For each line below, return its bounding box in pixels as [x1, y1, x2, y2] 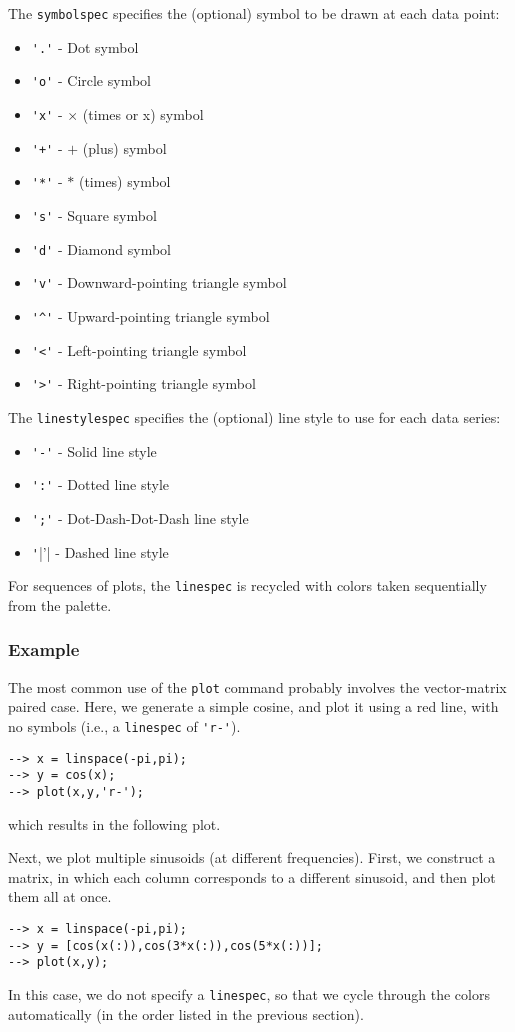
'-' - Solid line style [31, 440, 157, 461]
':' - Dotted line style [31, 474, 170, 495]
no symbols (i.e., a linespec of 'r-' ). [8, 715, 241, 736]
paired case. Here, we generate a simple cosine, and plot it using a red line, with [8, 696, 499, 717]
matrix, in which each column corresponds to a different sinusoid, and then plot [8, 866, 496, 887]
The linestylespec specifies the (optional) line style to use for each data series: [8, 406, 501, 427]
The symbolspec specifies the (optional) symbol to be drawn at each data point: [8, 3, 500, 23]
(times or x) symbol [82, 103, 204, 124]
